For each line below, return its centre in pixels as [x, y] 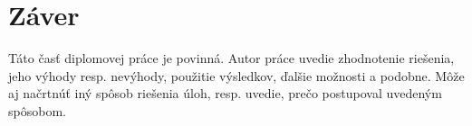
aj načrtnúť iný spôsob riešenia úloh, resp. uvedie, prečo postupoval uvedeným [225, 93]
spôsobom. [37, 110]
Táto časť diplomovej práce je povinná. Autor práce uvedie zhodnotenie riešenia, [231, 58]
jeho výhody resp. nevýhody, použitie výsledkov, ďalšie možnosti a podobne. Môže [236, 75]
